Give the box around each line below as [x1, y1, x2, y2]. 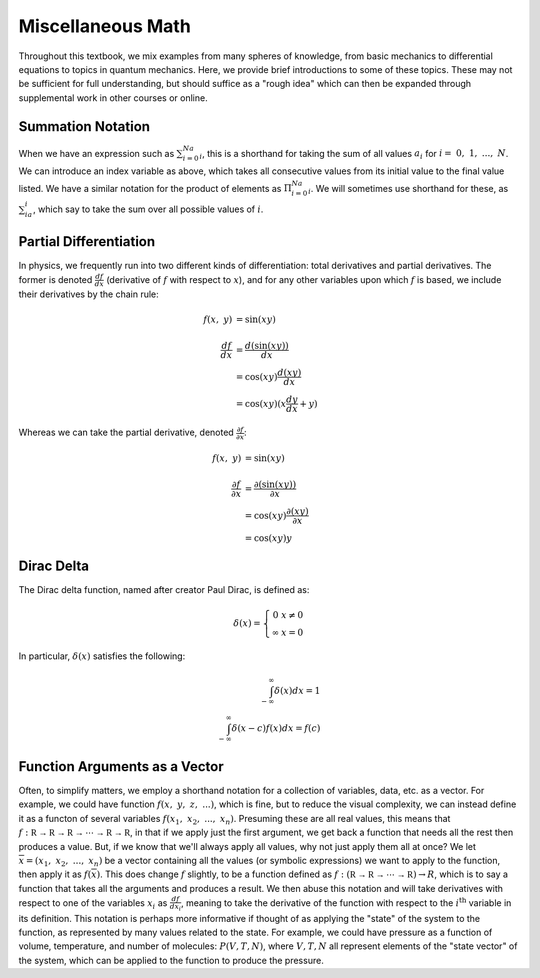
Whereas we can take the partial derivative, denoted [18, 426, 234, 439]
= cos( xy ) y [244, 532, 292, 544]
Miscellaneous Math [18, 15, 192, 37]
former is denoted [18, 273, 93, 285]
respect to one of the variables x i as [18, 896, 168, 911]
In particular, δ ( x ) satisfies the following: [18, 650, 186, 662]
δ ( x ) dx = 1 [273, 685, 321, 696]
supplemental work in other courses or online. [18, 91, 209, 104]
